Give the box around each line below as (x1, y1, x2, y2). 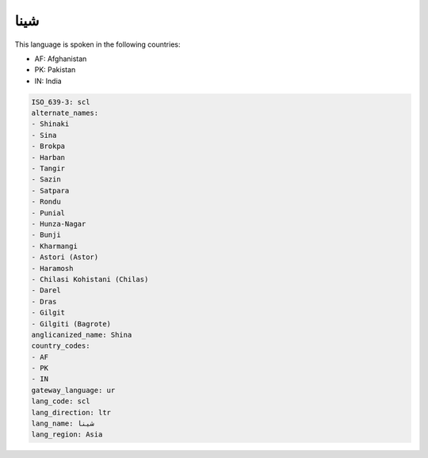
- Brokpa (31, 142, 66, 151)
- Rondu (31, 197, 61, 206)
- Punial (31, 208, 66, 217)
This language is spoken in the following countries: (14, 40, 181, 49)
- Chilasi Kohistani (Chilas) (31, 274, 149, 284)
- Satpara (31, 186, 70, 195)
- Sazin (31, 175, 61, 184)
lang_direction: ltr (31, 408, 111, 417)
